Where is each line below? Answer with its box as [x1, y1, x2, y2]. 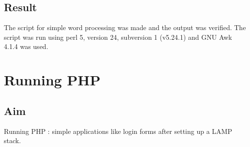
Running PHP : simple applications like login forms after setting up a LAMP [4, 126, 232, 136]
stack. [4, 135, 21, 146]
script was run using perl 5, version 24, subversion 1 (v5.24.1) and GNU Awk [4, 32, 232, 42]
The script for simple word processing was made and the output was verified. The [4, 22, 246, 33]
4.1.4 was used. [4, 41, 48, 51]
